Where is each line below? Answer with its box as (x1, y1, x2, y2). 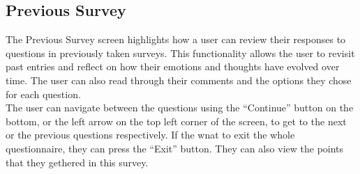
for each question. (6, 86, 81, 101)
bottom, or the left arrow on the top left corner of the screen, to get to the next (6, 113, 347, 128)
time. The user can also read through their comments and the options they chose (6, 72, 352, 87)
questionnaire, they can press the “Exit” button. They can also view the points (6, 141, 344, 155)
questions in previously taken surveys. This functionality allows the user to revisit (6, 45, 355, 60)
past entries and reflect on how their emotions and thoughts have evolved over (6, 59, 340, 74)
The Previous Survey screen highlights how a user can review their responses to (6, 32, 346, 47)
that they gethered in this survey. (6, 155, 149, 169)
